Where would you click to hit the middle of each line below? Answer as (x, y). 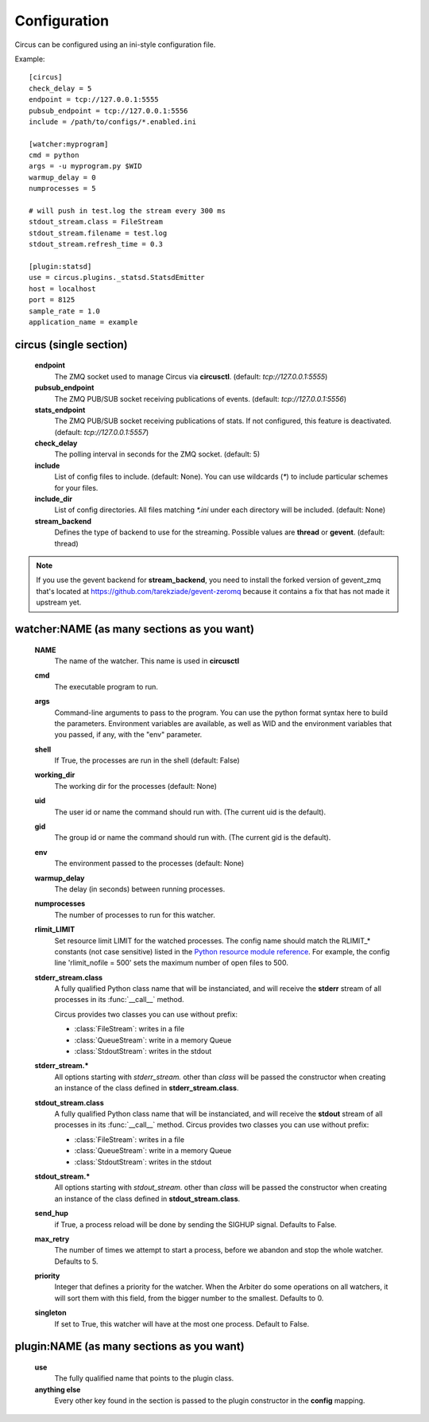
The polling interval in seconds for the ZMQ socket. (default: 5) (157, 454)
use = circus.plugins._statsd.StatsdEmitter (117, 278)
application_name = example (83, 322)
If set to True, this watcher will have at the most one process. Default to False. (182, 1323)
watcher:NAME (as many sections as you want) (134, 629)
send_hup (52, 1214)
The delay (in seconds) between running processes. (140, 889)
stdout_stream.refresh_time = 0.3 (96, 244)
